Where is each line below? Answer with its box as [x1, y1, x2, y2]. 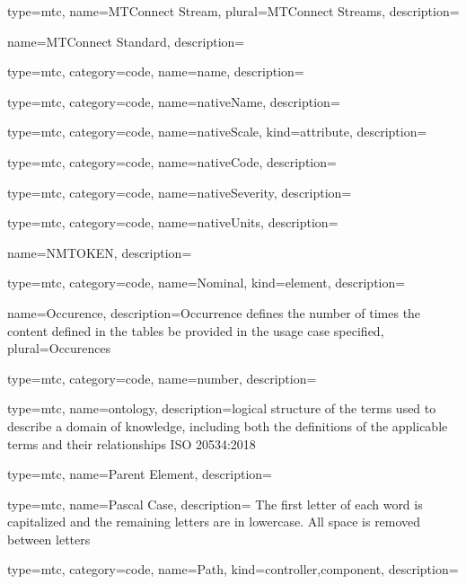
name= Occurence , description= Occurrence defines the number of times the [7, 303, 421, 322]
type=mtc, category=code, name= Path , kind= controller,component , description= [7, 560, 459, 579]
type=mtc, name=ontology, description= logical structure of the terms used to [7, 399, 436, 418]
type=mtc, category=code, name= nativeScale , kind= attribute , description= [7, 122, 427, 141]
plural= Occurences [7, 339, 111, 358]
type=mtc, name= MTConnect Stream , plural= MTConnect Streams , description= [7, 2, 460, 20]
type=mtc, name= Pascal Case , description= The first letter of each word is [7, 494, 423, 513]
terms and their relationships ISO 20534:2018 [7, 434, 256, 453]
